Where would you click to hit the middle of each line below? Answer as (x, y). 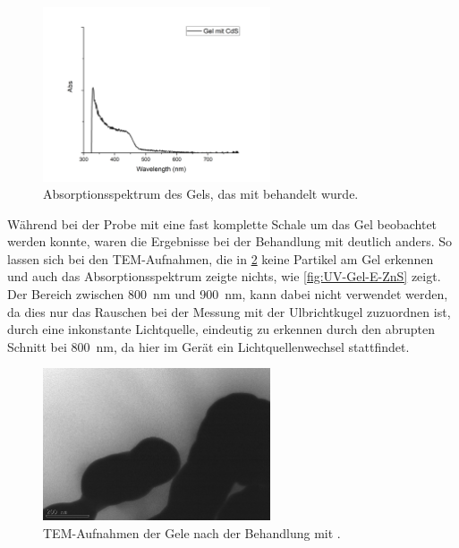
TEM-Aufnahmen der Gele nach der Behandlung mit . (192, 532)
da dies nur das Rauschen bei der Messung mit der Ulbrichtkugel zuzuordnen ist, (229, 311)
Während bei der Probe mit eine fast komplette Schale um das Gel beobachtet (222, 223)
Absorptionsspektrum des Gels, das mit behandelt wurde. (201, 194)
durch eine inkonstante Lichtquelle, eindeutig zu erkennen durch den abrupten (221, 329)
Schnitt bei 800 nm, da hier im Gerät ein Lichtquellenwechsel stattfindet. (208, 346)
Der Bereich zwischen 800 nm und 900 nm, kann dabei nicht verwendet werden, (228, 294)
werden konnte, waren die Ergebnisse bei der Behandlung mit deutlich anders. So (230, 241)
